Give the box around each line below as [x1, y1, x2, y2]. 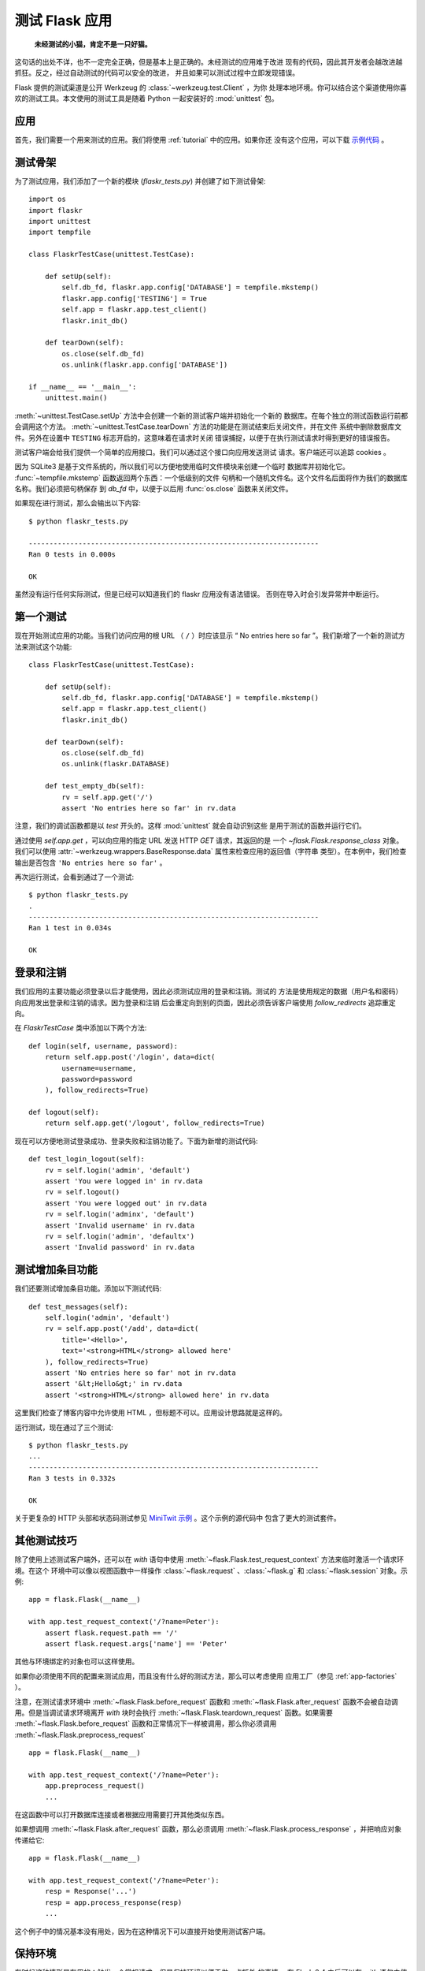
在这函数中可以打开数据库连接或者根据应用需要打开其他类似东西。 [14, 1810, 228, 1820]
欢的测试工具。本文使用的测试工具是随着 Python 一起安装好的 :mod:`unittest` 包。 [14, 94, 279, 103]
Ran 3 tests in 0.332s [28, 1474, 116, 1483]
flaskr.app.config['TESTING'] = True [61, 294, 208, 303]
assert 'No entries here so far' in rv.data [61, 803, 236, 812]
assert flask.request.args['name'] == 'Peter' [44, 1639, 228, 1648]
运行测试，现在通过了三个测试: [14, 1422, 114, 1432]
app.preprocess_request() [44, 1782, 146, 1790]
